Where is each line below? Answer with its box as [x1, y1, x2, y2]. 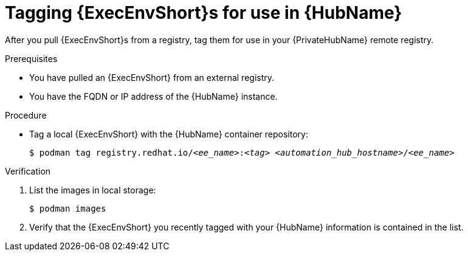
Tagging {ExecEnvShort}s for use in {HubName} [5, 2, 402, 23]
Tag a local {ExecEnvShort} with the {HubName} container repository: [29, 128, 308, 139]
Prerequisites [5, 53, 58, 64]
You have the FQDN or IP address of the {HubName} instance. [29, 91, 278, 102]
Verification [5, 165, 51, 176]
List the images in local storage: [29, 184, 156, 195]
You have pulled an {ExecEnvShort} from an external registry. [29, 72, 275, 83]
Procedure [5, 109, 47, 120]
